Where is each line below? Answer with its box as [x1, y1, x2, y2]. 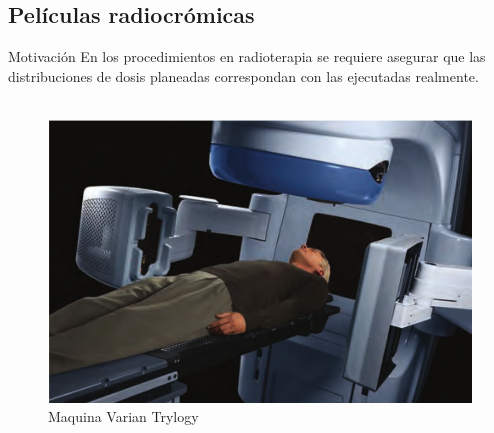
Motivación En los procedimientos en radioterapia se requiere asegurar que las [8, 46, 486, 67]
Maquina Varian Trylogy [48, 406, 199, 427]
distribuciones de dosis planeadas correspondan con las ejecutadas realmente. [8, 65, 479, 86]
